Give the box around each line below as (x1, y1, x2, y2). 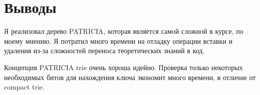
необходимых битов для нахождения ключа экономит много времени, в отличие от (4, 72, 256, 82)
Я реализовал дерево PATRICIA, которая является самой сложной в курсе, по (4, 26, 243, 36)
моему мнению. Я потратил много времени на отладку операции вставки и (4, 35, 232, 46)
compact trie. (4, 82, 45, 92)
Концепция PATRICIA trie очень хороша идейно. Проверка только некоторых (4, 62, 243, 72)
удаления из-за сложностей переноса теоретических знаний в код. (4, 45, 205, 56)
